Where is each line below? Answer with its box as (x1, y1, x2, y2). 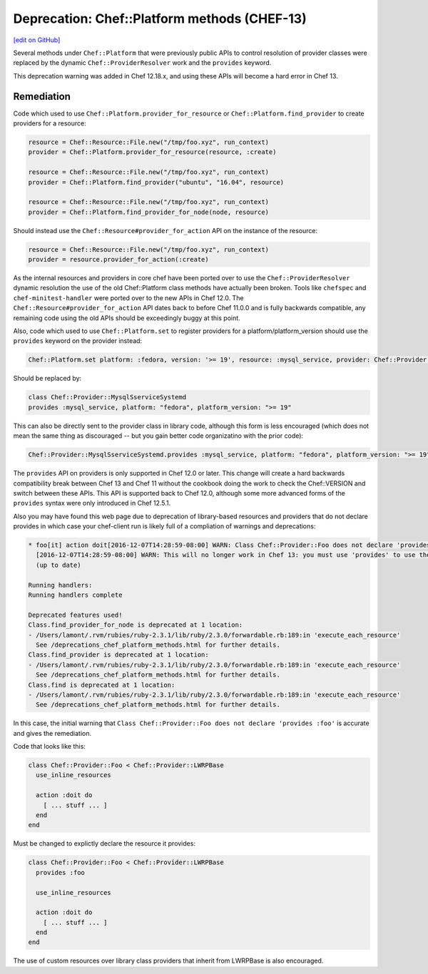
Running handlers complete (28, 591, 123, 599)
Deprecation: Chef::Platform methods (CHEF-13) (13, 11, 307, 26)
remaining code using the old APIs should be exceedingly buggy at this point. (13, 314, 240, 322)
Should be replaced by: (13, 374, 82, 383)
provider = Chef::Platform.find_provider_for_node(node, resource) (28, 207, 270, 216)
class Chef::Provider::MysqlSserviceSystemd (28, 393, 187, 401)
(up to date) (36, 560, 81, 569)
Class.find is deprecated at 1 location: (28, 681, 175, 689)
